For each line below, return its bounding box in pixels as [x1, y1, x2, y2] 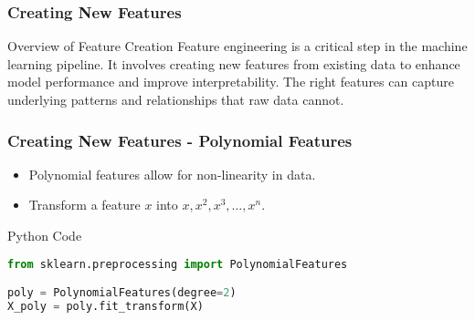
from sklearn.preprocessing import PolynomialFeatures [7, 257, 348, 271]
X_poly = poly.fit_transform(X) [7, 300, 204, 313]
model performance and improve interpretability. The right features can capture [7, 72, 454, 91]
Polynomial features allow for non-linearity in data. [28, 164, 316, 183]
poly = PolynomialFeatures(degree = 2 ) [7, 286, 237, 300]
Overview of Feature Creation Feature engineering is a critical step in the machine [7, 36, 468, 56]
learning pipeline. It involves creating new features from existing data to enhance [7, 54, 460, 73]
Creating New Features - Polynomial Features [7, 129, 353, 151]
